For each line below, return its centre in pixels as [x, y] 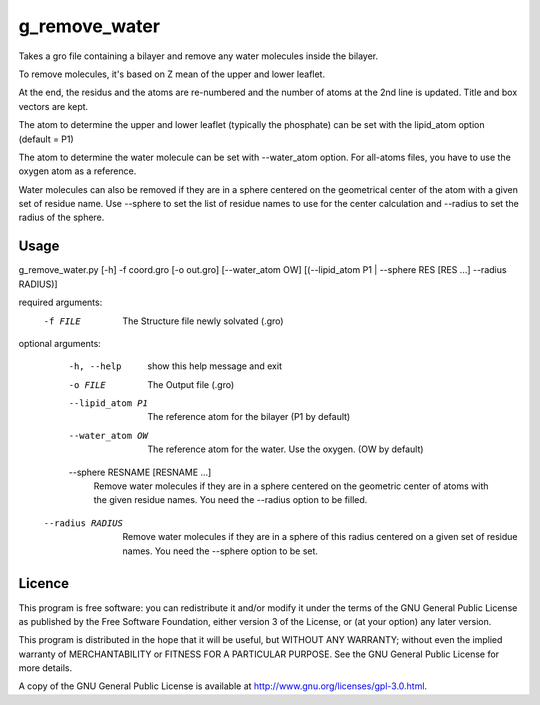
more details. [45, 668]
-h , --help [95, 366]
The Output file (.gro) [191, 384]
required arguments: [60, 302]
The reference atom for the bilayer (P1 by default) [249, 417]
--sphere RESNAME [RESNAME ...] [140, 472]
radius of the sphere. [61, 217]
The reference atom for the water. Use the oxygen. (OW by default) [285, 449]
